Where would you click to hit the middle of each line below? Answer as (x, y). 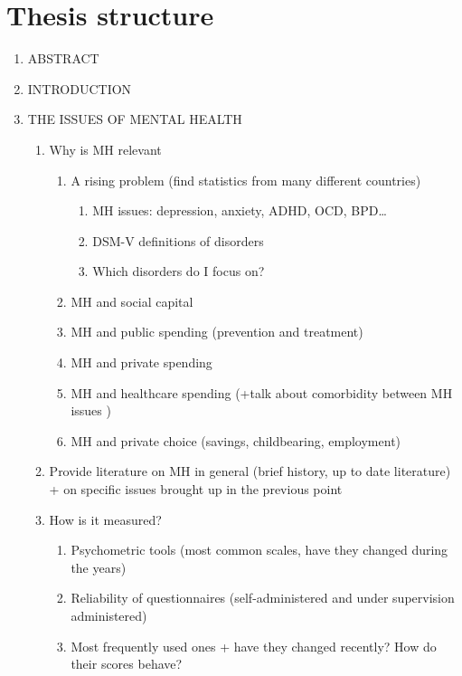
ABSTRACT (63, 58)
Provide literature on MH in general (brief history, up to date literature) (250, 471)
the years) (99, 567)
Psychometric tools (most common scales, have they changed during (259, 550)
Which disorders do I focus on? (179, 271)
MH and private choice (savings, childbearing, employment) (236, 440)
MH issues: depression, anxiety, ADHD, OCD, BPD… (240, 210)
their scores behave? (127, 664)
